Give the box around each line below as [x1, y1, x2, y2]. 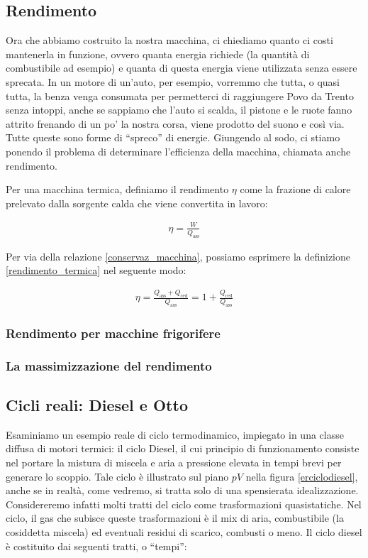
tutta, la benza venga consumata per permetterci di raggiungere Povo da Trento [6, 88, 354, 103]
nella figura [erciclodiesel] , [245, 469, 358, 483]
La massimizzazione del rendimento [6, 356, 212, 374]
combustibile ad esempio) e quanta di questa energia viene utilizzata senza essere [6, 60, 357, 75]
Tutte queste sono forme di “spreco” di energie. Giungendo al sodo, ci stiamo [6, 130, 340, 145]
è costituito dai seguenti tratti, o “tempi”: [6, 538, 187, 553]
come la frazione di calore [240, 182, 351, 197]
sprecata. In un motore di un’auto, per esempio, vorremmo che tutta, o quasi [6, 74, 340, 89]
